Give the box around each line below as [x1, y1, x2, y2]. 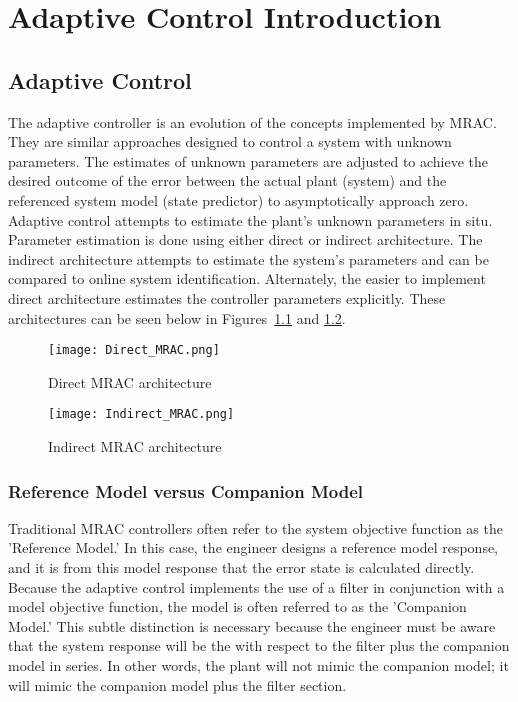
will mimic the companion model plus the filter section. [8, 674, 347, 695]
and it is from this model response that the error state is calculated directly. [8, 557, 475, 578]
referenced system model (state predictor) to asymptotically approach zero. [8, 189, 469, 210]
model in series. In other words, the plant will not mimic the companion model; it [8, 654, 509, 675]
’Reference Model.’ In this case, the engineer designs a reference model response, [8, 537, 499, 558]
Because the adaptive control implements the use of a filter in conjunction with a [8, 576, 505, 597]
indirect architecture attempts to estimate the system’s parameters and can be [8, 248, 489, 269]
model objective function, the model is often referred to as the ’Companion [8, 596, 467, 617]
